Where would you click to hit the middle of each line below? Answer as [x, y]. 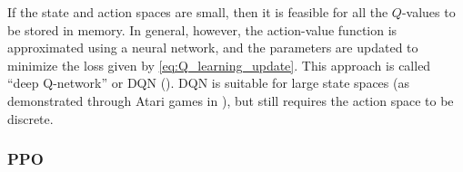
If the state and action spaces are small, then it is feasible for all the [198, 12]
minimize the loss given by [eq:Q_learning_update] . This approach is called [219, 65]
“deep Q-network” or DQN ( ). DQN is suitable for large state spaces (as [208, 83]
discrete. [30, 118]
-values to [428, 12]
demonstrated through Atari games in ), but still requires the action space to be [231, 100]
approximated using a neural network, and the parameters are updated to [213, 48]
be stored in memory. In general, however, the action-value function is [202, 29]
